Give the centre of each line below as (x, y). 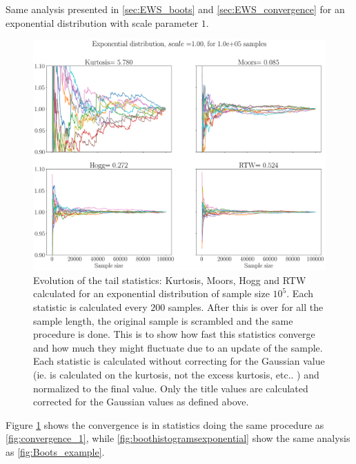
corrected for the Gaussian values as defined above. (141, 402)
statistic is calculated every (90, 306)
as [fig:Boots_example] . (55, 451)
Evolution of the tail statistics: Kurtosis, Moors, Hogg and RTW (170, 280)
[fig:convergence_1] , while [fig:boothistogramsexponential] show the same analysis (178, 438)
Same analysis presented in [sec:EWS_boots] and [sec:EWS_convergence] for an (175, 9)
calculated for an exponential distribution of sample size (151, 293)
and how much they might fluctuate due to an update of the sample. (178, 347)
